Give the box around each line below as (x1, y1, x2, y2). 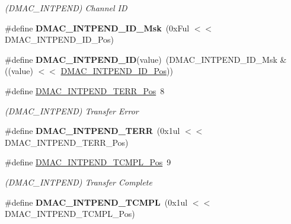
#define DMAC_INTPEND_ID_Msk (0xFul (5, 21, 190, 34)
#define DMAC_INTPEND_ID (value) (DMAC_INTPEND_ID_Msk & (5, 53, 287, 65)
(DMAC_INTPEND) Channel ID (5, 2, 127, 14)
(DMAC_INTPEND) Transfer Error (5, 104, 139, 117)
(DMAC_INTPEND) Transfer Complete (5, 175, 152, 188)
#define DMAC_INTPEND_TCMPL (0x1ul (5, 196, 188, 208)
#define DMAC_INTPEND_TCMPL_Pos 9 (5, 156, 171, 168)
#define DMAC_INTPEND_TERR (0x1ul (5, 124, 180, 137)
